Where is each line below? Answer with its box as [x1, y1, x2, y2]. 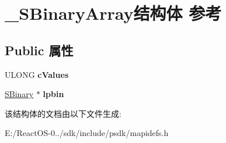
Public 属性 [5, 41, 74, 59]
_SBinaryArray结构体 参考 [5, 1, 222, 25]
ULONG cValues [5, 68, 69, 80]
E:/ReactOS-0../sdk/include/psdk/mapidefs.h [5, 127, 169, 139]
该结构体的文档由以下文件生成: [5, 107, 121, 119]
